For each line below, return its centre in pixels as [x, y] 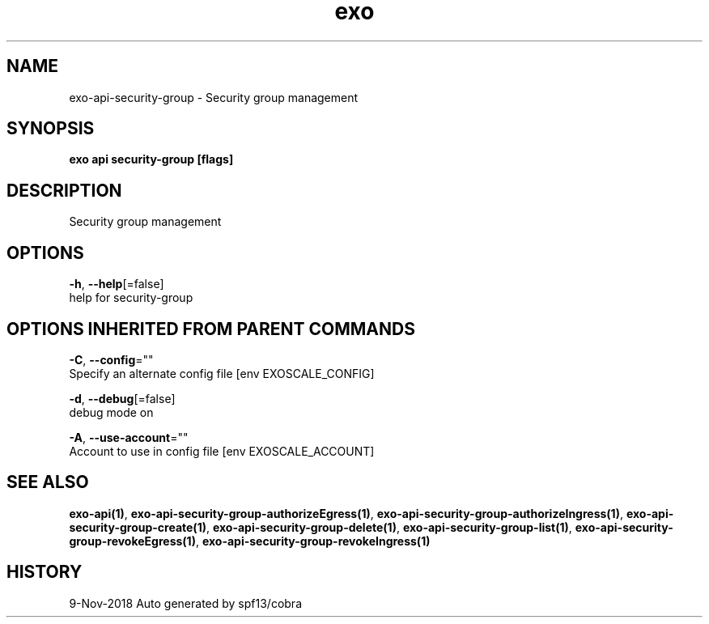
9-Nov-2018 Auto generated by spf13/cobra [185, 603]
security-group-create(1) [138, 527]
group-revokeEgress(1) [132, 541]
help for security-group [131, 298]
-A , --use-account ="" [129, 437]
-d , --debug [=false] [122, 398]
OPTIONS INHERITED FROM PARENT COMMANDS [211, 329]
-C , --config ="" [111, 359]
